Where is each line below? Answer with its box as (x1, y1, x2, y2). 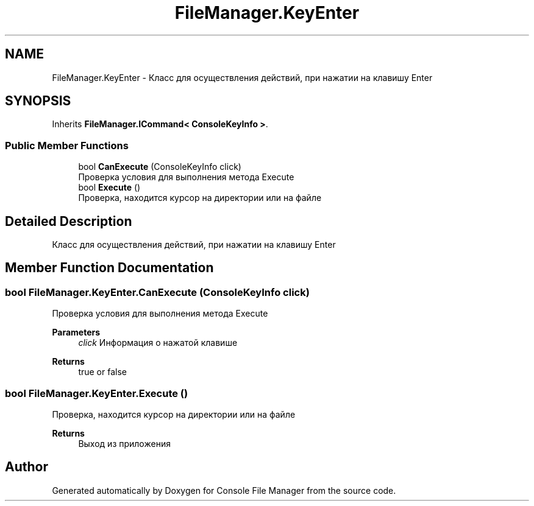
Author (5, 459, 48, 475)
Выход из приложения (78, 438, 171, 449)
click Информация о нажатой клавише (78, 337, 238, 348)
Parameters (52, 327, 101, 338)
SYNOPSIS (5, 93, 71, 109)
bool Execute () (78, 182, 141, 193)
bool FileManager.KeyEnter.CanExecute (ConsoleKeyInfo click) (5, 286, 310, 298)
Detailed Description (5, 213, 132, 229)
